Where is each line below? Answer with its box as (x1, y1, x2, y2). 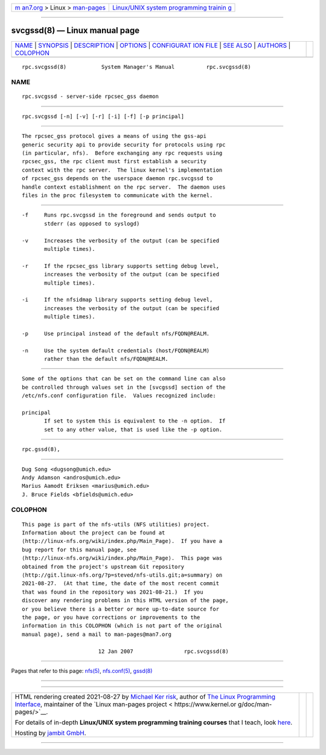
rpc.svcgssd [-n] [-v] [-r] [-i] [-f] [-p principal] (22, 112, 184, 120)
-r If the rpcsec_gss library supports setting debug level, (22, 262, 220, 269)
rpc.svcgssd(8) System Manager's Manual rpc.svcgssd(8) (22, 63, 251, 70)
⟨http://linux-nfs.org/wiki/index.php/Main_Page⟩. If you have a (22, 538, 223, 545)
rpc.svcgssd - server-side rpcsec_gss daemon (22, 93, 159, 100)
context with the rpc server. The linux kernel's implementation (22, 166, 223, 173)
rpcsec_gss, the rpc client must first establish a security (22, 158, 206, 165)
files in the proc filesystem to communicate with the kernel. (22, 192, 213, 199)
